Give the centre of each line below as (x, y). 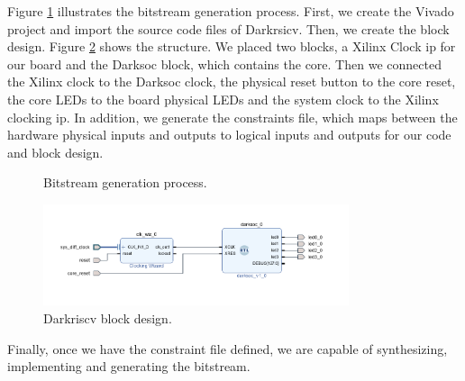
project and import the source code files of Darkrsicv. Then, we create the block (228, 28)
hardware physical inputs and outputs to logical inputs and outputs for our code (229, 135)
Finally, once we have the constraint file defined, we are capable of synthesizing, (228, 348)
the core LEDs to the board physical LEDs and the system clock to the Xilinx (223, 99)
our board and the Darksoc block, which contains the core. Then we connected (224, 63)
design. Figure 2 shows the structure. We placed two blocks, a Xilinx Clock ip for (232, 46)
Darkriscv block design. (108, 317)
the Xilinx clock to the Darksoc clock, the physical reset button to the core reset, (232, 82)
